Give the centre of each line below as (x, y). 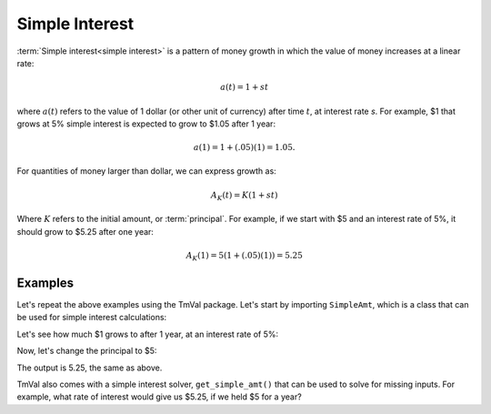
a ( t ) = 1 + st (244, 87)
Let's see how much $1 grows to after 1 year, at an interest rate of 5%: (148, 334)
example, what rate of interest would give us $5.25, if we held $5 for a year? (159, 397)
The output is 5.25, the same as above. (90, 368)
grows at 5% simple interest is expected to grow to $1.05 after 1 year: (146, 124)
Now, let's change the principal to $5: (87, 351)
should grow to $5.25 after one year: (85, 231)
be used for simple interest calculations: (92, 318)
